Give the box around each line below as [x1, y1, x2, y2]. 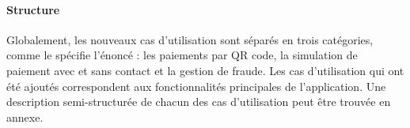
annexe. [6, 108, 44, 125]
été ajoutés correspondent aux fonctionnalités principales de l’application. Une [6, 77, 386, 94]
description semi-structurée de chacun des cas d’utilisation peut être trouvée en [6, 93, 391, 110]
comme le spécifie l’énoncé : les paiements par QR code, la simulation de [6, 47, 358, 63]
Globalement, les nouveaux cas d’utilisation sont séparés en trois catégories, [6, 31, 374, 47]
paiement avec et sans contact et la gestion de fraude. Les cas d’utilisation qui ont [6, 62, 404, 78]
